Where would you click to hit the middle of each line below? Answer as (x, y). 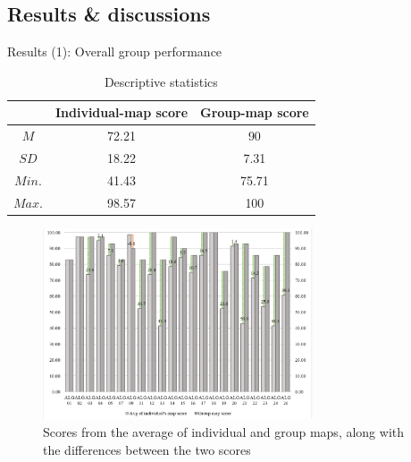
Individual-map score (122, 112)
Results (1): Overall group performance (115, 51)
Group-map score (255, 112)
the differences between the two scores (147, 449)
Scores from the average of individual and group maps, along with (224, 431)
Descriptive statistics (161, 81)
